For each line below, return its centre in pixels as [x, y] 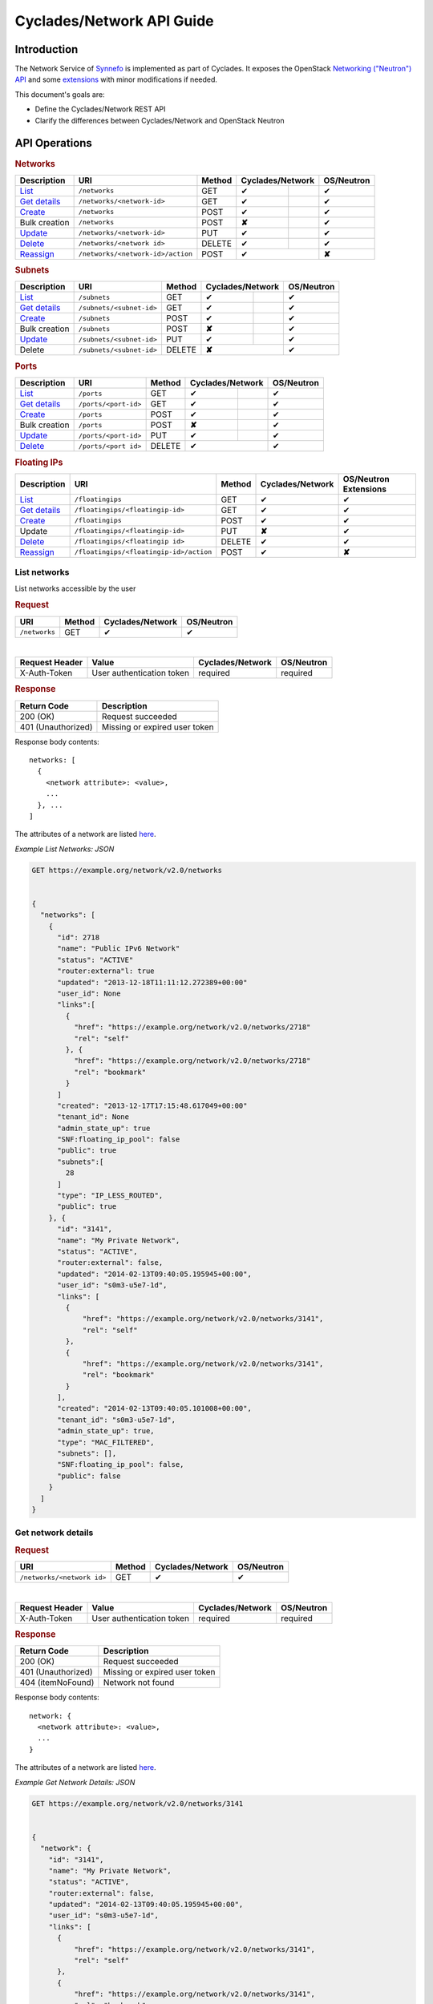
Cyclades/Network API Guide [114, 21]
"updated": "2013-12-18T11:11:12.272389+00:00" [152, 982]
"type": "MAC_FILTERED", [106, 1442]
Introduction [47, 49]
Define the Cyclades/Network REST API [100, 109]
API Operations [53, 143]
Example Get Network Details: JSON [75, 1782]
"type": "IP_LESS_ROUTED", [110, 1196]
